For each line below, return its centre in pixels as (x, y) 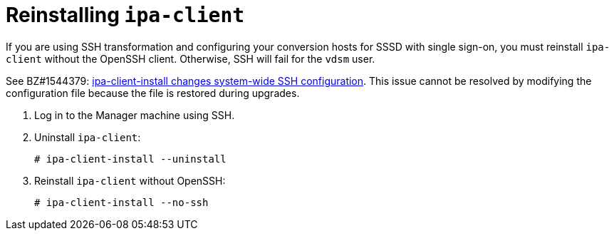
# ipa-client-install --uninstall (130, 159)
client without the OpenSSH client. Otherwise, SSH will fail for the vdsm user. (191, 58)
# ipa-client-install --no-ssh (121, 202)
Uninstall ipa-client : (88, 137)
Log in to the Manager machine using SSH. (135, 115)
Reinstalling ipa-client (125, 15)
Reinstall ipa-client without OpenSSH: (130, 180)
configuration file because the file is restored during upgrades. (153, 93)
